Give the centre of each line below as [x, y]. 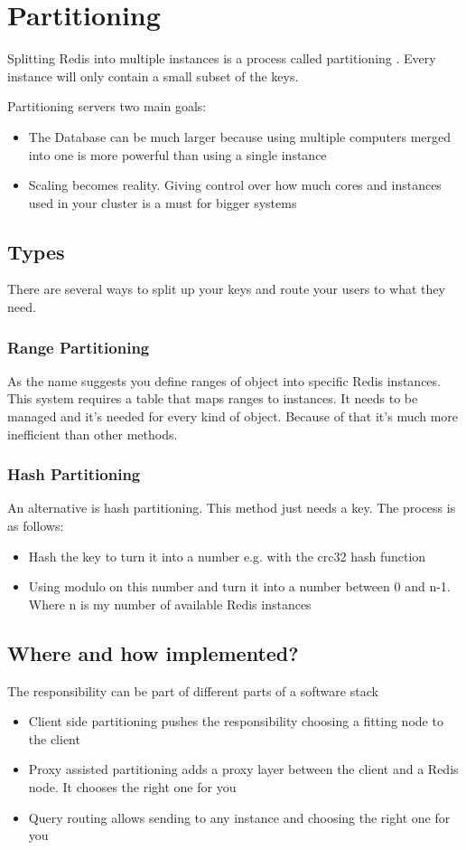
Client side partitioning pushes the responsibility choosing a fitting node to [236, 721]
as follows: [36, 526]
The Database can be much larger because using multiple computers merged [240, 136]
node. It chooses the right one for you [132, 787]
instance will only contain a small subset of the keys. [153, 76]
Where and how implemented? [153, 652]
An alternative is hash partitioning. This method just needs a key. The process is [232, 508]
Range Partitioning [79, 347]
